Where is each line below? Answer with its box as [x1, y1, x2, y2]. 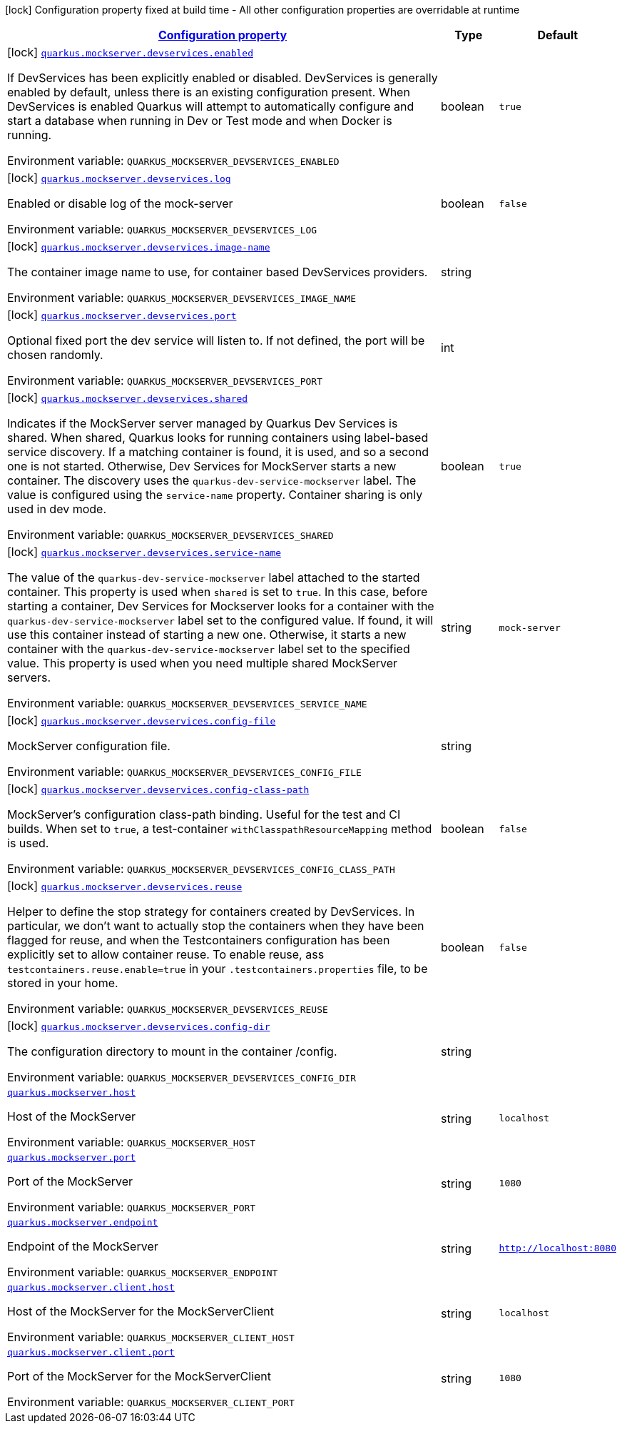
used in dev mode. [7, 502, 107, 516]
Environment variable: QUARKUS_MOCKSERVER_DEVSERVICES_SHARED [7, 527, 334, 542]
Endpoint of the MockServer [7, 1239, 158, 1253]
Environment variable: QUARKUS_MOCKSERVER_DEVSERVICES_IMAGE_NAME [7, 291, 356, 305]
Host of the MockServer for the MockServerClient [7, 1304, 274, 1318]
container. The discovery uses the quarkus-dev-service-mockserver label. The [7, 473, 417, 488]
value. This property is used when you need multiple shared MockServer [7, 656, 398, 670]
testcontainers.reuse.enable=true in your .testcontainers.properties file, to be [7, 961, 428, 976]
